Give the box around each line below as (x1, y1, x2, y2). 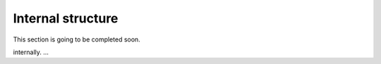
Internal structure (13, 11, 119, 26)
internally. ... (13, 48, 49, 56)
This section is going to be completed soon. (13, 35, 140, 44)
